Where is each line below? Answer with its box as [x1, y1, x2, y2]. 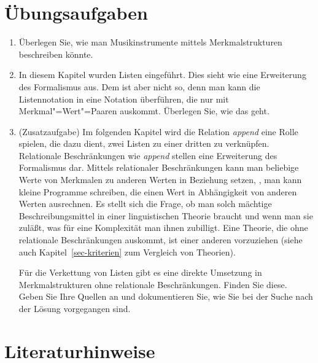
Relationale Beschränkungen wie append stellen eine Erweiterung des [18, 149, 277, 162]
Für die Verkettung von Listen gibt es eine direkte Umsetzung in [18, 266, 262, 279]
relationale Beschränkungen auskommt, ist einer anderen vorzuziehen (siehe [18, 233, 303, 246]
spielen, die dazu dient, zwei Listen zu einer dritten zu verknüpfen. [18, 137, 270, 150]
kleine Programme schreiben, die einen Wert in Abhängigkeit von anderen [18, 185, 297, 198]
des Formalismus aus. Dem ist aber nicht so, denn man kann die [18, 80, 260, 93]
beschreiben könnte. [18, 47, 93, 60]
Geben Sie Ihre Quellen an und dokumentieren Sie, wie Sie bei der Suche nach [18, 290, 313, 303]
